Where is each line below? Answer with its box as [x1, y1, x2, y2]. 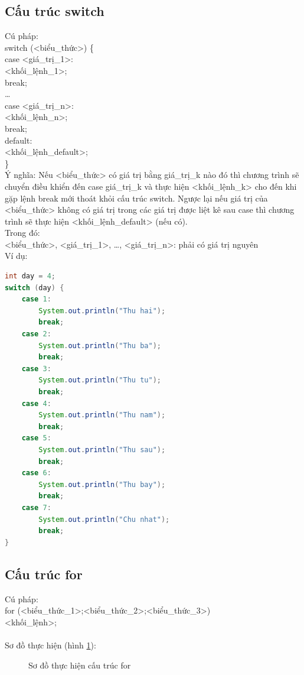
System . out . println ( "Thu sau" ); [38, 445, 166, 454]
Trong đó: [5, 226, 40, 239]
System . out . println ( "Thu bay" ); [38, 480, 166, 489]
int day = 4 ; [5, 272, 55, 281]
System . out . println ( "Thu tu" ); [38, 376, 161, 385]
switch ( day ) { [5, 283, 64, 292]
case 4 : [21, 399, 51, 408]
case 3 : [21, 364, 51, 373]
